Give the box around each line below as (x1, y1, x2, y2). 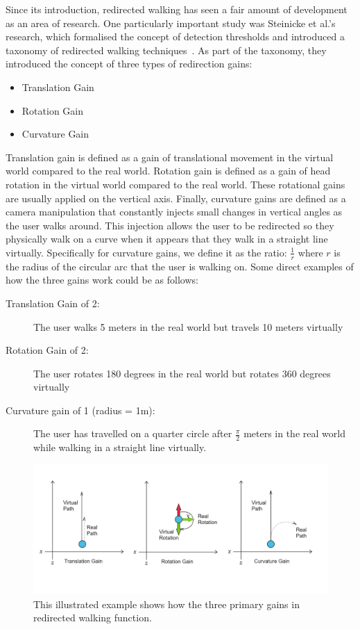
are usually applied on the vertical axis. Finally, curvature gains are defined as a (6, 190, 346, 205)
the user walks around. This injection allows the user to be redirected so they (6, 218, 334, 232)
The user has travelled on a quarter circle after (33, 426, 232, 441)
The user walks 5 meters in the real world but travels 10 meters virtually (33, 319, 343, 334)
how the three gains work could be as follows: (6, 272, 198, 287)
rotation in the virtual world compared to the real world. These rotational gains (6, 177, 345, 191)
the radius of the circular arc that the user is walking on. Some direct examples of (6, 259, 354, 273)
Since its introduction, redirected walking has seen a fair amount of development (6, 2, 348, 16)
